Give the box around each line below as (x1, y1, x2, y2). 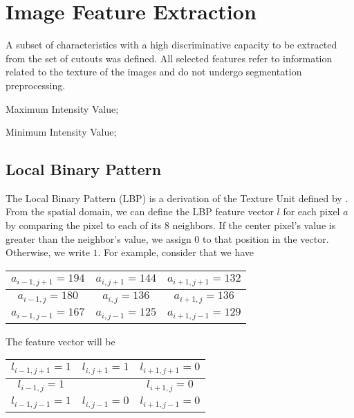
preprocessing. (6, 78, 66, 92)
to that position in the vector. (203, 231, 329, 246)
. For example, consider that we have (97, 245, 254, 260)
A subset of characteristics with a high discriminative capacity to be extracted (6, 37, 337, 52)
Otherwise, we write (6, 245, 90, 260)
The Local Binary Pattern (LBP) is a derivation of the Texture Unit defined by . (6, 190, 348, 205)
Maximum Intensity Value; (6, 101, 119, 116)
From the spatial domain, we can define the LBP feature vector (6, 204, 274, 219)
